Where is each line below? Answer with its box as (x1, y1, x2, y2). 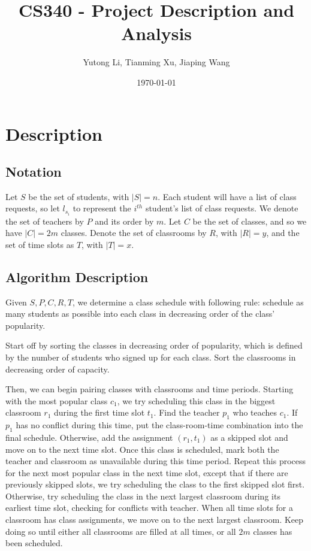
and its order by (95, 214, 154, 227)
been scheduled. (5, 537, 63, 549)
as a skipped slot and (210, 431, 288, 443)
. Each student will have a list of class (158, 190, 297, 202)
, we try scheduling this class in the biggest (117, 394, 276, 407)
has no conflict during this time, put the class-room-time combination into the (16, 419, 303, 431)
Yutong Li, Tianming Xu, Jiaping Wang (83, 56, 230, 68)
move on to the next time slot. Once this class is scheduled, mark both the (5, 443, 279, 455)
